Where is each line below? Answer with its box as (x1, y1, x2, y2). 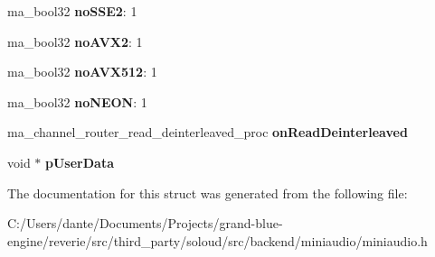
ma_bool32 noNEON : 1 (7, 92, 147, 111)
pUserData (45, 152, 114, 171)
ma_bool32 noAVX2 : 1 (7, 32, 143, 50)
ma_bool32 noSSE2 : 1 (7, 2, 137, 20)
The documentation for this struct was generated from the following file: (7, 183, 408, 202)
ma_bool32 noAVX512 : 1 (7, 62, 157, 81)
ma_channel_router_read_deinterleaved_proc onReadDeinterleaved (7, 123, 408, 142)
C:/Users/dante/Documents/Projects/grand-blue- (7, 214, 283, 233)
